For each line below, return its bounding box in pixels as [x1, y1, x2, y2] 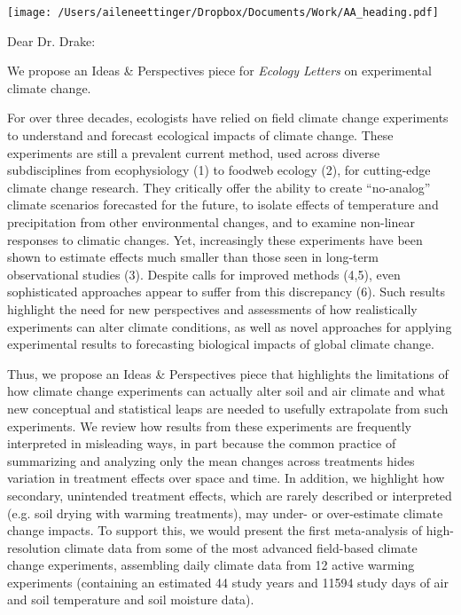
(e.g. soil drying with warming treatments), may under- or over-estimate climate [7, 503, 443, 522]
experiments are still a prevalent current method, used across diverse [7, 143, 380, 162]
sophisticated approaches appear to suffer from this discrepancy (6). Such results [7, 282, 445, 301]
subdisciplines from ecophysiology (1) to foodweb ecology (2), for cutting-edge [7, 161, 431, 179]
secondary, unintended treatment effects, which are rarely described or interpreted [7, 485, 452, 504]
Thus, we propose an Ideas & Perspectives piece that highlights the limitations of [7, 364, 449, 382]
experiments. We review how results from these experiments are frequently [7, 416, 412, 435]
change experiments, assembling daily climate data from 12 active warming [7, 556, 415, 574]
